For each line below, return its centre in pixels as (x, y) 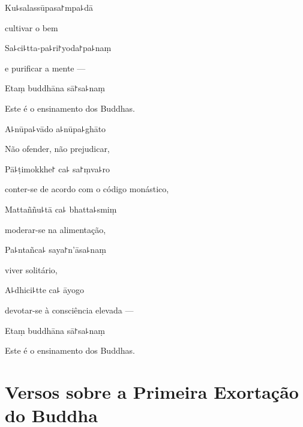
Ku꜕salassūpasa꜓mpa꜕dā (49, 7)
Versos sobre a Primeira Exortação (152, 391)
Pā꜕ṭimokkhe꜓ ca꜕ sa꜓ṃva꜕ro (57, 168)
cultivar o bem (31, 27)
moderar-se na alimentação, (55, 229)
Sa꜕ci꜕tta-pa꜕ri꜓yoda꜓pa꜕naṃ (58, 48)
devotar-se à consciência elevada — (69, 310)
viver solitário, (31, 269)
